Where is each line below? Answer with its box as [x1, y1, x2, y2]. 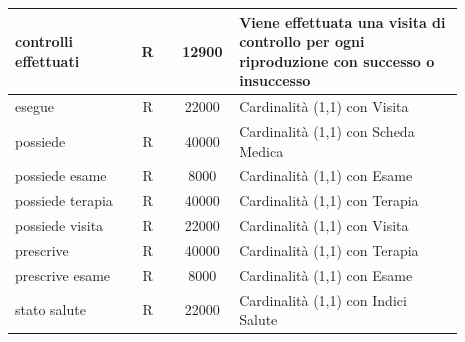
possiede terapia [15, 190, 113, 211]
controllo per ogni [239, 31, 365, 52]
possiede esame [15, 165, 107, 186]
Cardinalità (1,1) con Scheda [239, 120, 415, 141]
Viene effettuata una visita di [239, 11, 446, 32]
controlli [15, 31, 74, 52]
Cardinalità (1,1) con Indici [239, 289, 407, 310]
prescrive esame [15, 264, 111, 285]
